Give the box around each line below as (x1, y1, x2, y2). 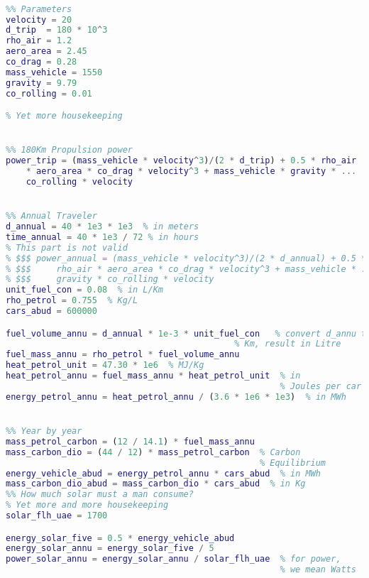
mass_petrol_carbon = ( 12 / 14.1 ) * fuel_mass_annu (6, 436, 255, 447)
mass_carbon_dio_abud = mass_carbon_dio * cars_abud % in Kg (6, 479, 306, 489)
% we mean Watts (280, 565, 356, 575)
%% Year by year (6, 426, 82, 437)
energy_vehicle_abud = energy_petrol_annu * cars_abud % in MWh (6, 468, 321, 479)
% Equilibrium (259, 457, 326, 468)
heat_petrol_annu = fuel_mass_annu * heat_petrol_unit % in (6, 371, 301, 381)
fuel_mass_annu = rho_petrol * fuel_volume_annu (6, 349, 240, 360)
